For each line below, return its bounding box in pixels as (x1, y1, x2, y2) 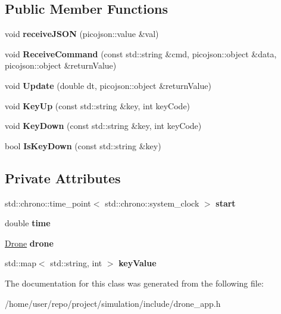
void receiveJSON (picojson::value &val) (5, 27, 159, 40)
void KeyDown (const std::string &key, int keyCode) (5, 119, 202, 132)
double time (5, 217, 51, 229)
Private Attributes (5, 168, 121, 187)
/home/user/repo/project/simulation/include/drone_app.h (5, 297, 221, 309)
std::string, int (50, 257, 102, 269)
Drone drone (5, 236, 54, 249)
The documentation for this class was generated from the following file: (5, 276, 264, 289)
